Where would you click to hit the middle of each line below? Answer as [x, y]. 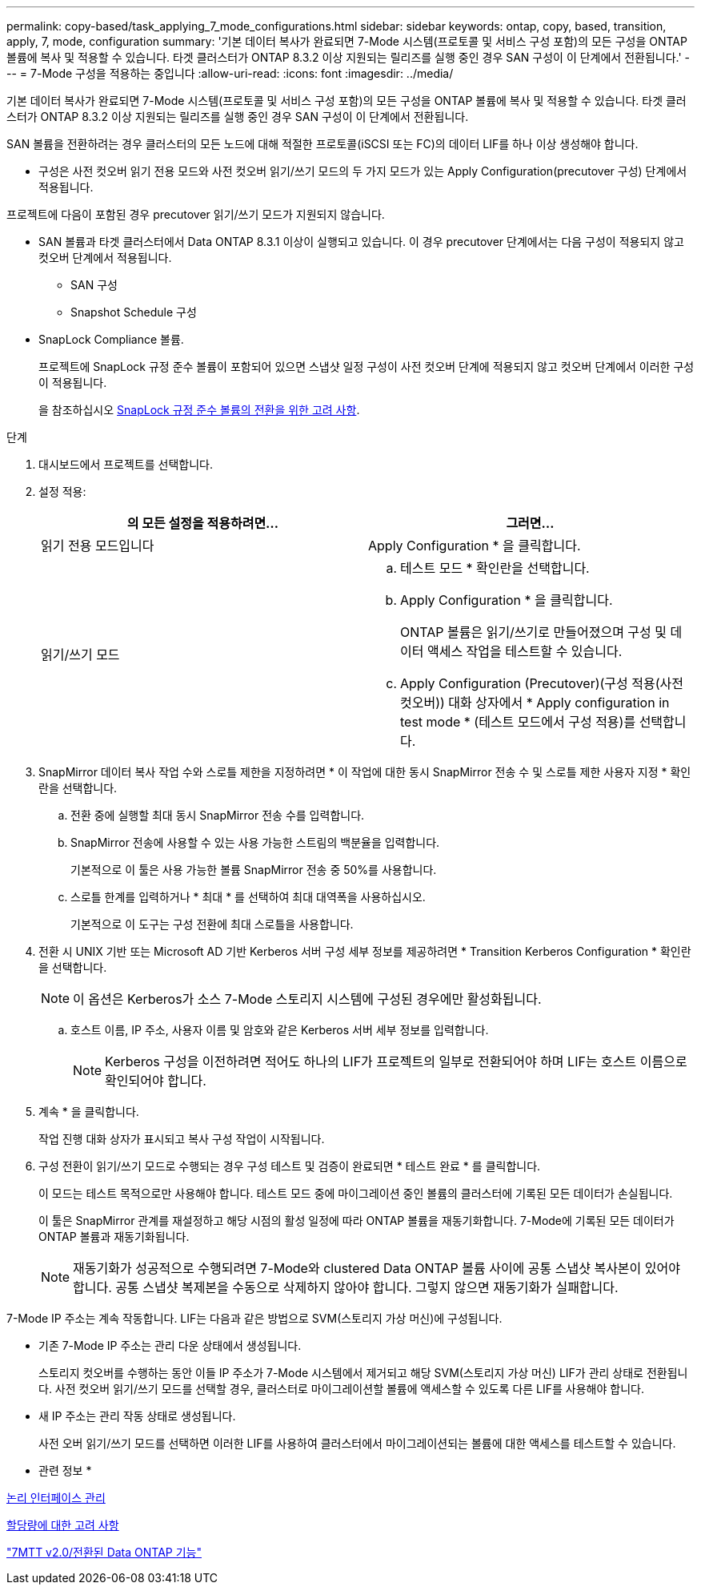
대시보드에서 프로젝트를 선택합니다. [126, 464]
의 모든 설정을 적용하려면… [203, 523]
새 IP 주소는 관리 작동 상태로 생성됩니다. [137, 1416]
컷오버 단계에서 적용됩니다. [105, 258]
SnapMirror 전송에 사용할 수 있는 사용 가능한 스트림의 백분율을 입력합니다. [255, 842]
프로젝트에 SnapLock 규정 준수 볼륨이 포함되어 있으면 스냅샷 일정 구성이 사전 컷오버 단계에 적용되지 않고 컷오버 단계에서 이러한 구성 [367, 367]
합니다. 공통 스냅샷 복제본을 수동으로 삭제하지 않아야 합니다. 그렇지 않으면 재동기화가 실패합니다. [346, 1287]
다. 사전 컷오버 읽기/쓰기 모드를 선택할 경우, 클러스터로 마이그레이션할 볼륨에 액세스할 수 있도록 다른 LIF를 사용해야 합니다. [341, 1389]
